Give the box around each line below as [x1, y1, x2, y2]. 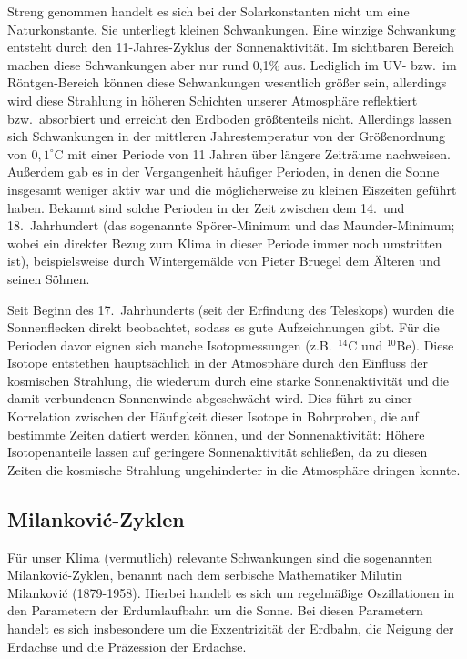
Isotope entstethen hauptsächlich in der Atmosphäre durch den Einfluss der [7, 353, 429, 372]
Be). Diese [396, 335, 454, 354]
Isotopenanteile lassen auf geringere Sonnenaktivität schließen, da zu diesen [7, 442, 428, 461]
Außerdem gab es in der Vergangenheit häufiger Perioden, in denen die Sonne [7, 162, 440, 181]
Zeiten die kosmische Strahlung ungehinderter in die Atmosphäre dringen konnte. [7, 460, 461, 479]
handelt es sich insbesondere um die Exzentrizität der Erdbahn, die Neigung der [7, 619, 454, 638]
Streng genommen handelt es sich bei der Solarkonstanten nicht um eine [7, 2, 410, 20]
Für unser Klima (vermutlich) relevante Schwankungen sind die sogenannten [7, 547, 432, 566]
